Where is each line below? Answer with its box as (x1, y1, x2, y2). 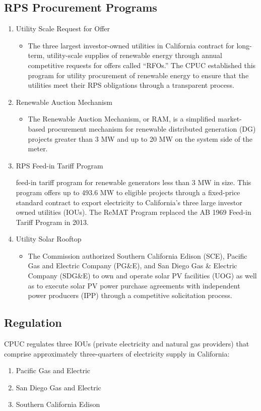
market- (218, 113, 242, 124)
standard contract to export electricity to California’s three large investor (16, 197, 242, 207)
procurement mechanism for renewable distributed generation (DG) (47, 123, 256, 134)
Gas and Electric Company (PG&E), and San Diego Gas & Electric (28, 260, 237, 271)
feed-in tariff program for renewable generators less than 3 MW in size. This (16, 177, 251, 188)
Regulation (4, 315, 62, 330)
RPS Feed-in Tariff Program (16, 160, 103, 170)
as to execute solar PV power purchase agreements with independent (28, 280, 240, 290)
